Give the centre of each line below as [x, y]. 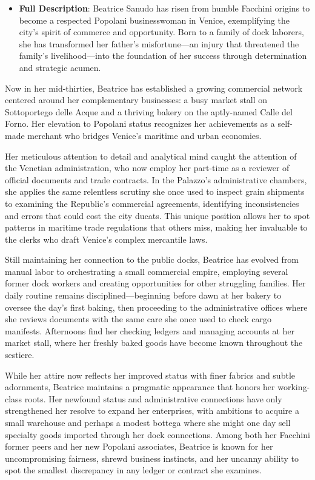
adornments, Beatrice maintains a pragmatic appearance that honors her [140, 387]
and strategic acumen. [60, 67]
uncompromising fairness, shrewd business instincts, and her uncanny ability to [152, 458]
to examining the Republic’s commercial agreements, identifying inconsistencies [152, 203]
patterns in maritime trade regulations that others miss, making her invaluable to [156, 227]
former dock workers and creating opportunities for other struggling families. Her [155, 283]
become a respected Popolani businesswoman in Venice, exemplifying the [154, 20]
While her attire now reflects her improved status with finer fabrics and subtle [150, 375]
